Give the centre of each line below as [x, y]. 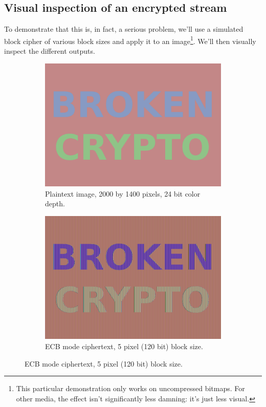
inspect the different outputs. [50, 51]
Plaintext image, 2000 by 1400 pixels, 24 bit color [123, 193]
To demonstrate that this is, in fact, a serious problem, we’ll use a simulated [124, 29]
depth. [55, 203]
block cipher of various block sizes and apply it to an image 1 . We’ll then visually [130, 40]
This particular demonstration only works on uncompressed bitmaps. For [130, 388]
